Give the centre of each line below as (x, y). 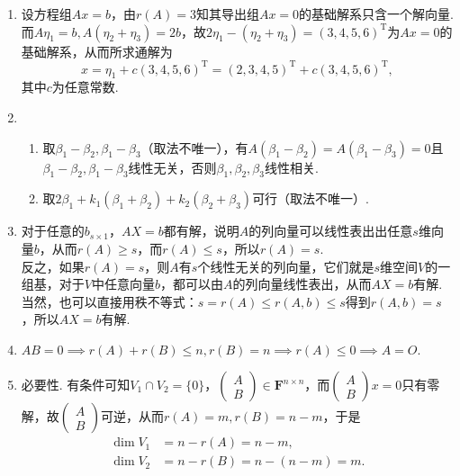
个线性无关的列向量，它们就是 (286, 266)
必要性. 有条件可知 (76, 385)
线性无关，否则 (172, 167)
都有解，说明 (201, 231)
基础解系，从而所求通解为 (97, 51)
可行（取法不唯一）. (311, 198)
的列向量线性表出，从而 (302, 284)
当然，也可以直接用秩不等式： (109, 301)
